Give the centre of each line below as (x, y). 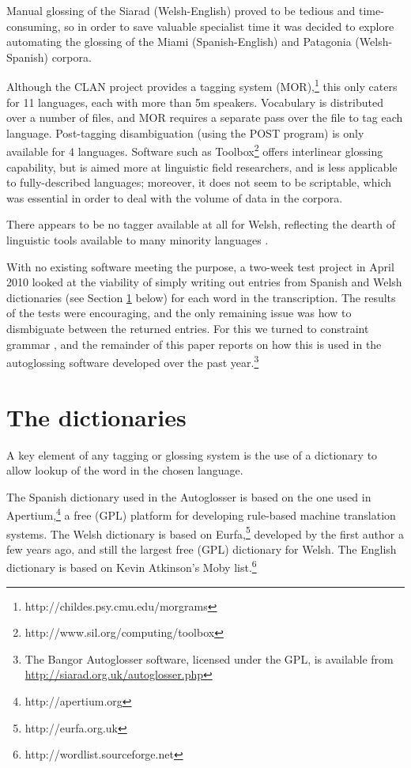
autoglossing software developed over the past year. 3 (133, 361)
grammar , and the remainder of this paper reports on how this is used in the (194, 344)
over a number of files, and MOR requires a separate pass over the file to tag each (205, 117)
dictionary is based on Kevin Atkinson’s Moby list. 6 (132, 566)
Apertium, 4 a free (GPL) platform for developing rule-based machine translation (201, 514)
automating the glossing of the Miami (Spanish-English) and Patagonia (179, 42)
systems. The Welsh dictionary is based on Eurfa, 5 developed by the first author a (205, 532)
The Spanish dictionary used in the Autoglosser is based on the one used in (189, 496)
